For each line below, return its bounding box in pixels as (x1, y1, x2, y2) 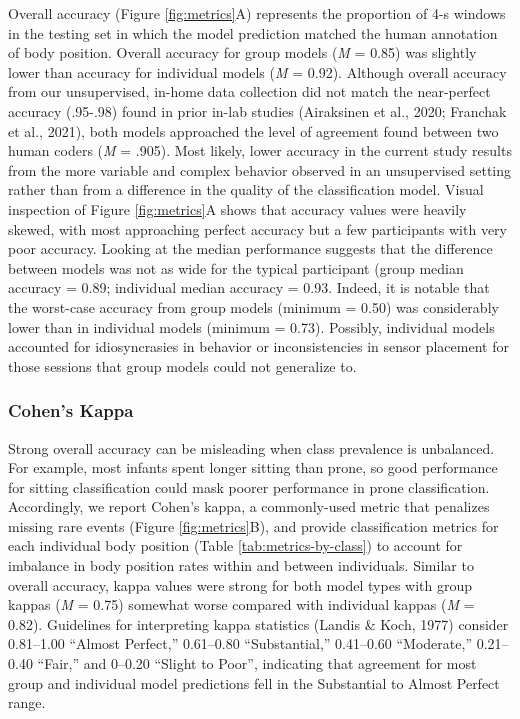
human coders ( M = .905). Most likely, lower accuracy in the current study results (8, 140, 512, 161)
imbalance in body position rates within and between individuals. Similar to (8, 555, 474, 576)
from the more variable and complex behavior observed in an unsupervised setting (8, 159, 512, 180)
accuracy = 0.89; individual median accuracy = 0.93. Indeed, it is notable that (8, 277, 490, 298)
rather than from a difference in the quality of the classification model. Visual (8, 179, 484, 200)
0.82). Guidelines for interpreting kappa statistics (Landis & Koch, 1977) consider (8, 613, 509, 634)
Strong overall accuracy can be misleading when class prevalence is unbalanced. (8, 437, 495, 458)
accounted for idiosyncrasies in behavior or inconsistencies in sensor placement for (8, 336, 509, 357)
